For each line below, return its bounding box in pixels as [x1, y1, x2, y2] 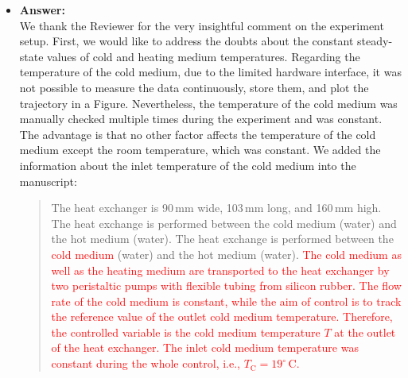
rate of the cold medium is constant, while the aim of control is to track [51, 292, 402, 309]
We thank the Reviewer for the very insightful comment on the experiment [19, 17, 384, 33]
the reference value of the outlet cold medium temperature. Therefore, [51, 308, 393, 325]
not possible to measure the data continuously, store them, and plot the [19, 79, 369, 95]
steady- [357, 33, 393, 49]
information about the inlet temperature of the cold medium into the [19, 156, 356, 173]
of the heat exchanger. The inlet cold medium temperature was [51, 339, 359, 356]
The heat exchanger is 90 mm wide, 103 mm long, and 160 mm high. [51, 199, 382, 216]
